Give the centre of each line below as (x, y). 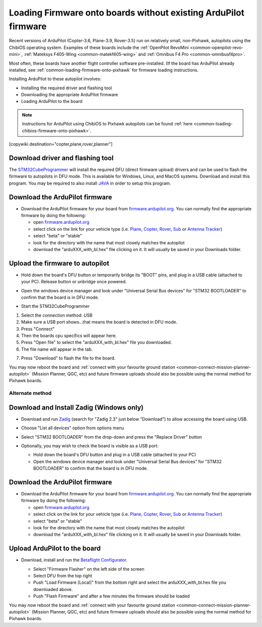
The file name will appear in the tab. (57, 349)
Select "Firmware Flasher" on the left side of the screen (89, 569)
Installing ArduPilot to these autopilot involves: (55, 79)
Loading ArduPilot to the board (52, 102)
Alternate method (30, 393)
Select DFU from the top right (63, 576)
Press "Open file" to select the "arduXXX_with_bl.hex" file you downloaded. (97, 342)
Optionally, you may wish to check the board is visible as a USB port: (90, 446)
